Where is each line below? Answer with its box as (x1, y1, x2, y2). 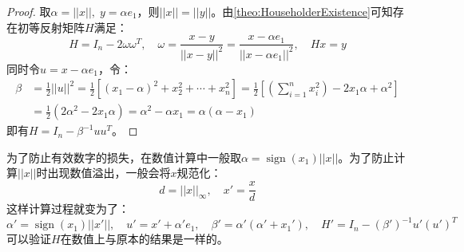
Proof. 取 (6, 3, 51, 19)
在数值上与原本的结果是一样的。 (60, 230, 228, 247)
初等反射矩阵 (17, 18, 85, 35)
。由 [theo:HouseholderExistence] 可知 (211, 3, 393, 19)
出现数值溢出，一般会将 (47, 164, 171, 181)
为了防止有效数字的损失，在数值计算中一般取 (6, 148, 241, 165)
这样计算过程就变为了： (6, 200, 129, 217)
